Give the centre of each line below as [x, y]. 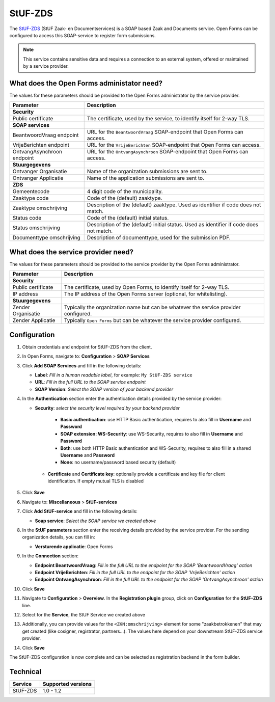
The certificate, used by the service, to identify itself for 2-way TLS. [168, 119]
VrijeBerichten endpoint [41, 145]
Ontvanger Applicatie [38, 178]
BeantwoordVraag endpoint [46, 135]
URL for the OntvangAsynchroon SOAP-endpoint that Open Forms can [168, 152]
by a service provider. [46, 66]
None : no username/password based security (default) [118, 462]
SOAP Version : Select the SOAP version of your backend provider [104, 389]
